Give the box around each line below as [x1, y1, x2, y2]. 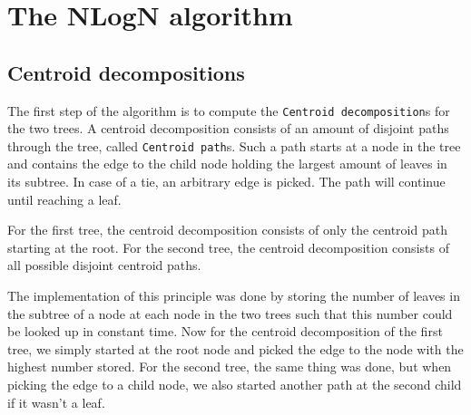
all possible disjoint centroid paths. [7, 256, 201, 275]
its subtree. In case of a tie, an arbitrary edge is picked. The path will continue [7, 172, 446, 191]
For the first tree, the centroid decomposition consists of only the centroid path [7, 220, 447, 239]
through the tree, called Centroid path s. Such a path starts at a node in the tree [7, 136, 461, 155]
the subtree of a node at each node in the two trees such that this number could [7, 304, 453, 323]
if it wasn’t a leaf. [7, 392, 105, 411]
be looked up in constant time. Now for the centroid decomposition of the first [7, 322, 443, 341]
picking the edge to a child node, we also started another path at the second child [7, 375, 462, 394]
